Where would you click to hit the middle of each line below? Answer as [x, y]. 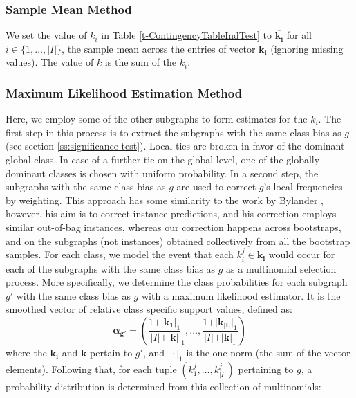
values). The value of [50, 62]
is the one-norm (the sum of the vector [268, 352]
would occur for [302, 254]
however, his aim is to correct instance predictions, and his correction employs [171, 214]
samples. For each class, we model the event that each [120, 254]
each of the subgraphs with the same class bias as [111, 268]
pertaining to [266, 369]
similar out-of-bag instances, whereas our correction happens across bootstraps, [174, 227]
